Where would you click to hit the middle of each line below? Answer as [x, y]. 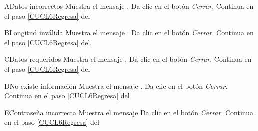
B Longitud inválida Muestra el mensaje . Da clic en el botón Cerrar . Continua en [129, 33]
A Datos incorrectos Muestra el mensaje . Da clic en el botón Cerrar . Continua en [129, 6]
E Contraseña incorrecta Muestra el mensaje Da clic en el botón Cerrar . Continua [129, 112]
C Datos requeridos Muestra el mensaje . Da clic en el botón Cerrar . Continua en [128, 59]
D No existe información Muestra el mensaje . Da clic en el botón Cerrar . [116, 86]
